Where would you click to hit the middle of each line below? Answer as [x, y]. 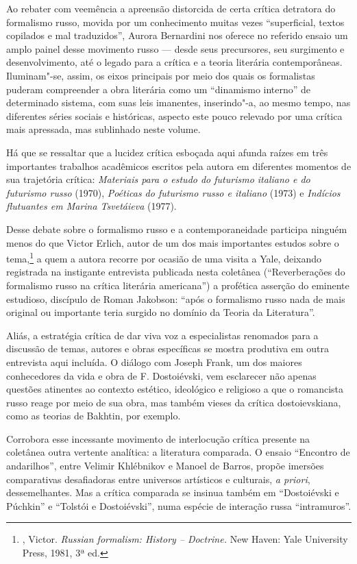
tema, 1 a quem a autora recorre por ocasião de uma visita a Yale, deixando [164, 257]
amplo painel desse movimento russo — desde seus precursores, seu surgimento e [175, 48]
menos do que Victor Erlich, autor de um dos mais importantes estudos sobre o [173, 242]
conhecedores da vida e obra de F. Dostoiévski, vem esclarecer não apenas [161, 375]
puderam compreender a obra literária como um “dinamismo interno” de [159, 89]
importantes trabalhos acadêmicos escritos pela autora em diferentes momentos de [179, 165]
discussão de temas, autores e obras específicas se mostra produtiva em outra [168, 348]
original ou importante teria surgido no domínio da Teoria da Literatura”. [161, 312]
